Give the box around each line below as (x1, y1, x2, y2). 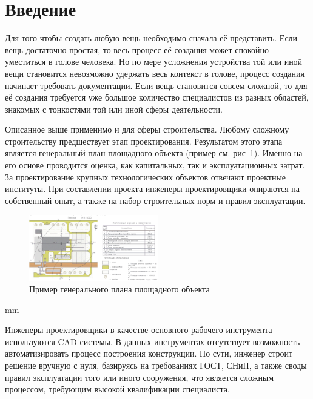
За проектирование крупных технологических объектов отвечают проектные (5, 170, 286, 183)
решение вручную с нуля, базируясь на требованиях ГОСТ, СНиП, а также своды (5, 359, 307, 372)
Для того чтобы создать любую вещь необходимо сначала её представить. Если (5, 31, 298, 44)
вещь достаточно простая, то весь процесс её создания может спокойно (5, 43, 269, 56)
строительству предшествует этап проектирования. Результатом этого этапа (5, 134, 283, 147)
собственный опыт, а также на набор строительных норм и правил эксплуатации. (5, 194, 306, 206)
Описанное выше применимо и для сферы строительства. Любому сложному (5, 123, 289, 136)
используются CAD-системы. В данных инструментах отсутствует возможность (5, 335, 300, 348)
